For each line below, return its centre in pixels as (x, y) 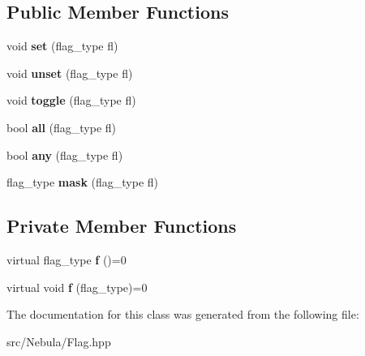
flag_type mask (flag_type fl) (83, 182)
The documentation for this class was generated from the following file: (183, 314)
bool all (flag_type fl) (62, 127)
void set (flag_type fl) (62, 46)
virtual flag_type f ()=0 (67, 259)
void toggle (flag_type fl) (71, 100)
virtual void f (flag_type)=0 (77, 287)
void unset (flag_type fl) (70, 73)
